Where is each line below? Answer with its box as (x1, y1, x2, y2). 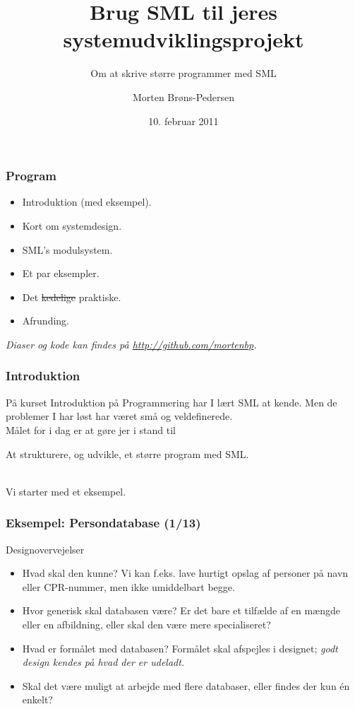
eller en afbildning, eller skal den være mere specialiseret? (22, 616, 271, 631)
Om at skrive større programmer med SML (90, 66, 277, 81)
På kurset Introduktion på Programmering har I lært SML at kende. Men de (6, 394, 337, 409)
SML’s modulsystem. (22, 242, 113, 257)
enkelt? (22, 692, 53, 707)
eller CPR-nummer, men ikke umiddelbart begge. (22, 579, 235, 594)
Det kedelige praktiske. (22, 289, 121, 304)
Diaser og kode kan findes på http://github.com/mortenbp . (6, 336, 257, 351)
